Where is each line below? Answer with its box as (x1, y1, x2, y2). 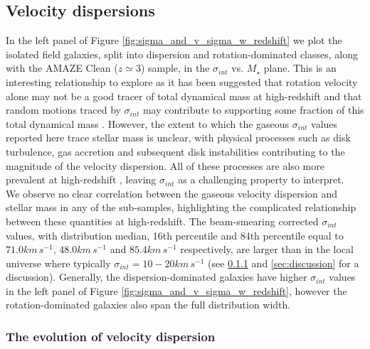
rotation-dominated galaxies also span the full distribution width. (6, 297, 291, 312)
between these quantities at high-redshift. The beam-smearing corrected (6, 213, 319, 228)
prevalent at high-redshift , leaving (6, 172, 157, 187)
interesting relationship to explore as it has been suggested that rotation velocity (6, 74, 358, 89)
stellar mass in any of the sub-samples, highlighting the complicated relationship (6, 200, 356, 215)
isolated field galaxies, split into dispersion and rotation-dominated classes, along (6, 46, 358, 61)
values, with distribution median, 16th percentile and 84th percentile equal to (6, 227, 344, 242)
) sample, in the (140, 60, 210, 75)
